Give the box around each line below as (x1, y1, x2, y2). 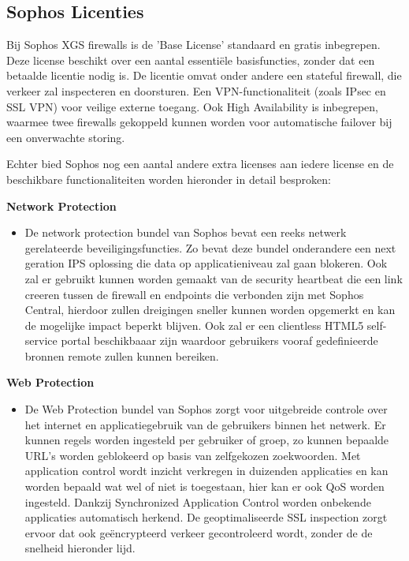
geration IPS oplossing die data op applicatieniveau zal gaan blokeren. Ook (24, 255, 388, 271)
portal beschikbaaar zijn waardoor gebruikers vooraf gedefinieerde (61, 332, 378, 349)
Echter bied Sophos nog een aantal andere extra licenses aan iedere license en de (6, 155, 394, 172)
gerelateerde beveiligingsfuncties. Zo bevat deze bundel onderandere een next (24, 239, 396, 256)
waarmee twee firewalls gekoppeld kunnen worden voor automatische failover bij (6, 114, 392, 130)
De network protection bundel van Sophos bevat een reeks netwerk (24, 224, 347, 241)
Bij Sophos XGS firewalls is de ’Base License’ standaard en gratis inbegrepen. (6, 36, 381, 53)
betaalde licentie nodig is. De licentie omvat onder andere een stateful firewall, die (6, 67, 402, 84)
